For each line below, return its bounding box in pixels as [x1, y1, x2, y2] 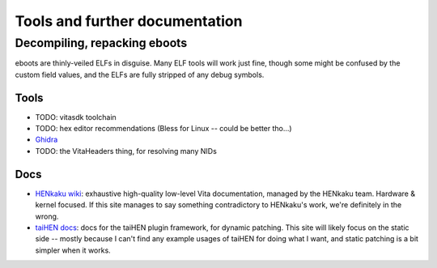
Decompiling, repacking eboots [15, 36, 188, 50]
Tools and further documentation [15, 12, 243, 30]
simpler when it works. [35, 245, 111, 255]
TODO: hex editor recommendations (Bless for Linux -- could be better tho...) [35, 124, 292, 134]
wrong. [35, 211, 59, 221]
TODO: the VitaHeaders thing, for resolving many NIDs [35, 146, 218, 155]
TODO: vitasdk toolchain [35, 112, 117, 121]
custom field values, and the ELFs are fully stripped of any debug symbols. [15, 70, 265, 79]
